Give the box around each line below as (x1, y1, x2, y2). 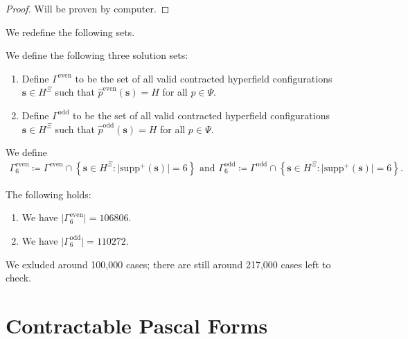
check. (6, 270, 31, 285)
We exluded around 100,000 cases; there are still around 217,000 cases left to (6, 257, 331, 271)
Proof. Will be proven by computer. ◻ (6, 1, 170, 15)
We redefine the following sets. (6, 24, 135, 39)
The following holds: (6, 186, 91, 201)
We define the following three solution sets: (6, 48, 188, 62)
